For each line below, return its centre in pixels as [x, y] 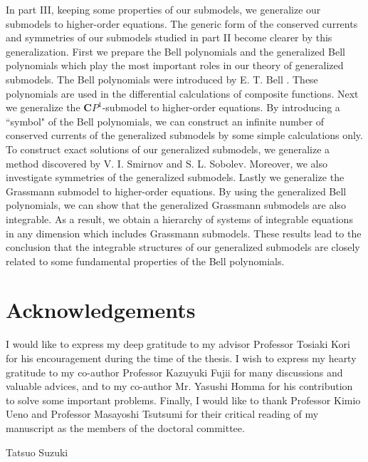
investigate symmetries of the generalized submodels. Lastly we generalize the [175, 177]
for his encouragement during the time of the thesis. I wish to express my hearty [181, 358]
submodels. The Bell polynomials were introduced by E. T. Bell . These [162, 79]
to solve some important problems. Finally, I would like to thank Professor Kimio [183, 400]
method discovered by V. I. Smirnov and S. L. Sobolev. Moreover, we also [167, 163]
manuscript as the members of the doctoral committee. [125, 427]
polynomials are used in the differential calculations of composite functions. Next [182, 93]
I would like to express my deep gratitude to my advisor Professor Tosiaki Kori [178, 344]
